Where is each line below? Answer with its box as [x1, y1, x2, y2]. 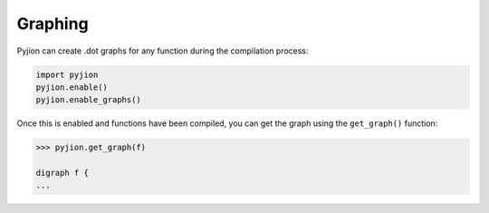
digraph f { [35, 168, 90, 179]
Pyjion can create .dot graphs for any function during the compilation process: [16, 45, 309, 56]
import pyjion [35, 69, 99, 80]
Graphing [16, 14, 90, 34]
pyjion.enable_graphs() [35, 95, 142, 105]
